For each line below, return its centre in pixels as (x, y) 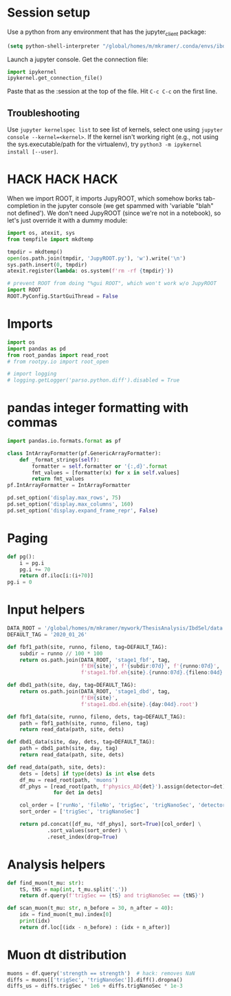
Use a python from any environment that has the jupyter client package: (107, 32)
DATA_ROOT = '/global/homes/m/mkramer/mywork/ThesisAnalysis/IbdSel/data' (117, 628)
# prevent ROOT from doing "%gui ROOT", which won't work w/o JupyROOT (112, 284)
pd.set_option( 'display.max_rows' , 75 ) (64, 498)
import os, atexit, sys (41, 233)
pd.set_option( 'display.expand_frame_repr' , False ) (82, 510)
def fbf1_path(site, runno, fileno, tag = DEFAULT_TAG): (87, 647)
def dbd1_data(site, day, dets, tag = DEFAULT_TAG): (81, 742)
